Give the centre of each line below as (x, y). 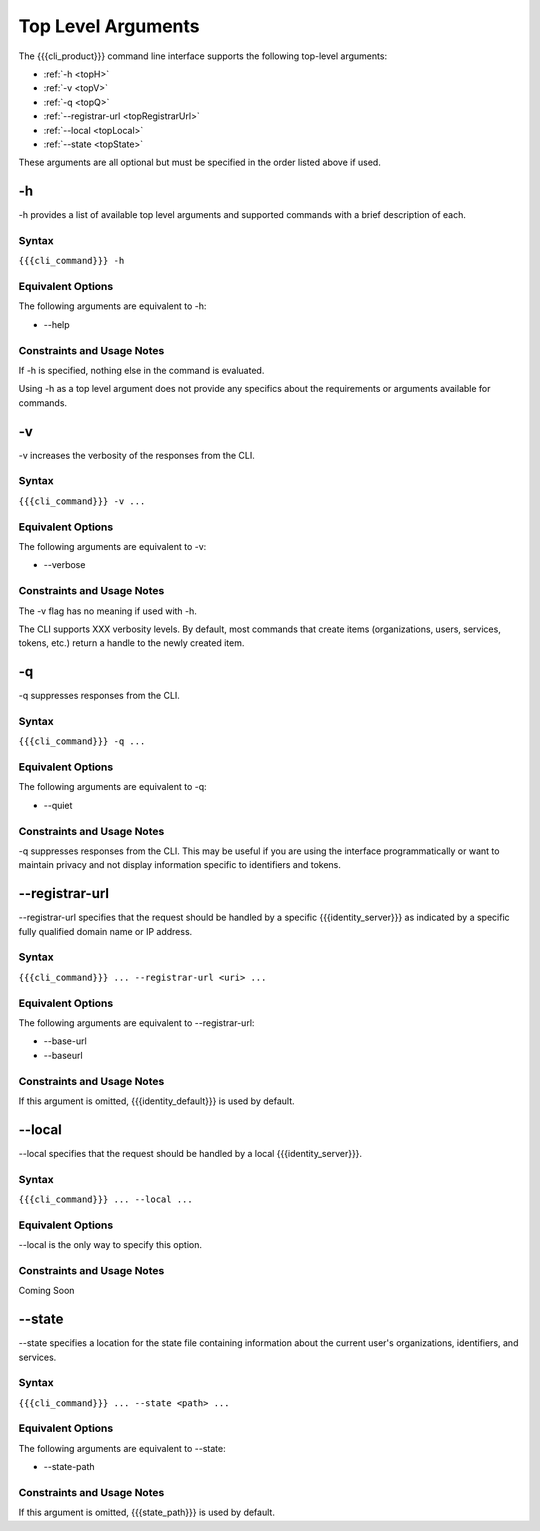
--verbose (64, 565)
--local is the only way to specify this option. (110, 1245)
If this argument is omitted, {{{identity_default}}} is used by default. (156, 1101)
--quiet (58, 805)
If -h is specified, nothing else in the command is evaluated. (141, 370)
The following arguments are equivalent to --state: (122, 1448)
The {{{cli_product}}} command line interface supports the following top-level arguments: (203, 56)
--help (56, 324)
